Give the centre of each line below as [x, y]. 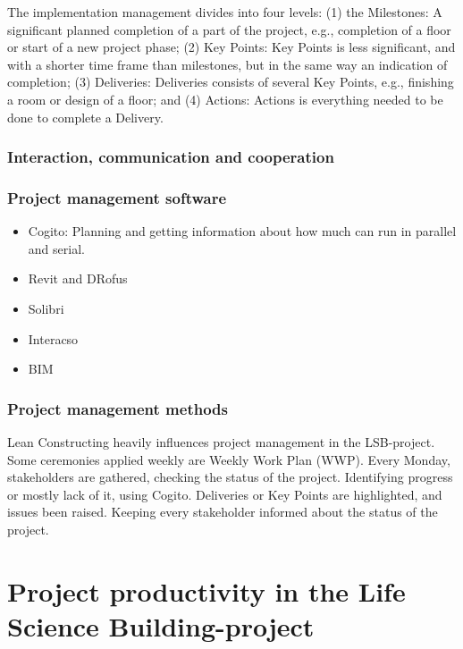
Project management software [117, 197]
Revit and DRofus [78, 278]
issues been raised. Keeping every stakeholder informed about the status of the [223, 512]
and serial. [56, 248]
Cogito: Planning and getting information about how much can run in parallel [242, 231]
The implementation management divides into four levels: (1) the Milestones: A [225, 12]
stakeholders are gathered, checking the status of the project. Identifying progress [230, 477]
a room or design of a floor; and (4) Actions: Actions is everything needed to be [225, 99]
